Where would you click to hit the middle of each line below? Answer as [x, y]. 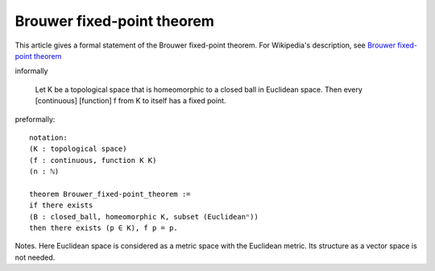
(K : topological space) [78, 149]
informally [31, 71]
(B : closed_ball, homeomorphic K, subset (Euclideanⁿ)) [144, 217]
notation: [48, 138]
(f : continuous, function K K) [93, 160]
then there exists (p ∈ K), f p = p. [104, 228]
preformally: [35, 119]
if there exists [61, 205]
